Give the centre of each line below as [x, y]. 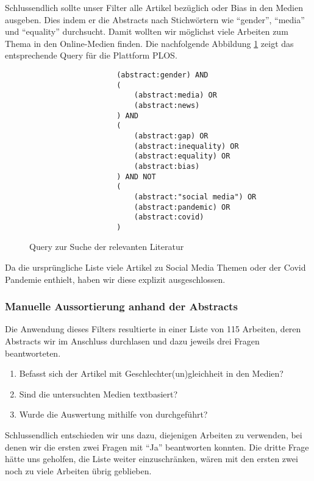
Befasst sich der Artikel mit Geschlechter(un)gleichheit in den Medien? [151, 373]
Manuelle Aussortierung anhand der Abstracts [121, 306]
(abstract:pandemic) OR [182, 207]
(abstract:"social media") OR [195, 197]
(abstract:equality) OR [182, 156]
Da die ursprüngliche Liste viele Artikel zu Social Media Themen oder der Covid [155, 267]
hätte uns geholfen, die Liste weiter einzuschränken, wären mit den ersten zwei [152, 459]
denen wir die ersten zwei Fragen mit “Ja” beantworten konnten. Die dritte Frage [157, 447]
